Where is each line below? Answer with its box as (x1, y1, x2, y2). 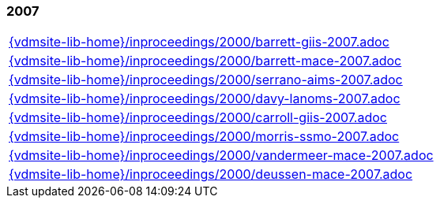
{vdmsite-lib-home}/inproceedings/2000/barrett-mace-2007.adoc (9, 53, 402, 69)
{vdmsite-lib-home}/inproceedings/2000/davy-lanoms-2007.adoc (9, 91, 401, 107)
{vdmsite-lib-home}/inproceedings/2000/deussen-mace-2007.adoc (9, 166, 413, 183)
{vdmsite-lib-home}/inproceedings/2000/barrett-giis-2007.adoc (9, 34, 389, 50)
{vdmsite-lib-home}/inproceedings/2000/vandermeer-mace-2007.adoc (9, 147, 434, 164)
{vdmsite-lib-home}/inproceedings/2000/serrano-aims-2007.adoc (9, 72, 403, 88)
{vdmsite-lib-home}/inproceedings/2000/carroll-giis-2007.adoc (9, 109, 387, 126)
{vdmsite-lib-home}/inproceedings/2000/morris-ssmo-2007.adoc (9, 128, 400, 145)
